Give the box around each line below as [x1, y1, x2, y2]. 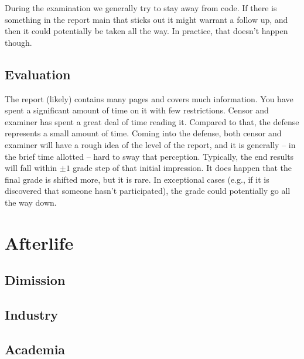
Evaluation [5, 65, 71, 83]
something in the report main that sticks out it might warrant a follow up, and [5, 13, 288, 25]
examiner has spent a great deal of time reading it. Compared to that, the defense [5, 115, 299, 128]
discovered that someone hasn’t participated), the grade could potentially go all [5, 184, 291, 197]
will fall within [5, 162, 57, 174]
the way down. [5, 196, 57, 208]
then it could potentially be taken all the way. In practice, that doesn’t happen [5, 25, 288, 37]
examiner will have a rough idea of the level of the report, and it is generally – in [5, 138, 296, 150]
